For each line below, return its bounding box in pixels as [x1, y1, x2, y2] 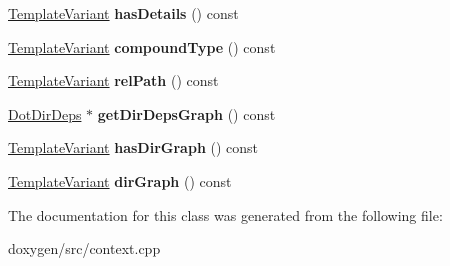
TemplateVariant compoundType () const [8, 36, 276, 57]
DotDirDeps [8, 103, 82, 124]
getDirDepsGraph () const [97, 103, 276, 124]
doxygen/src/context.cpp [8, 238, 161, 259]
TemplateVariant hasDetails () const [8, 3, 239, 23]
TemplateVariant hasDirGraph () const [8, 137, 259, 158]
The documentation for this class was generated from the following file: [8, 204, 443, 225]
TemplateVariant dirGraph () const [8, 170, 232, 191]
